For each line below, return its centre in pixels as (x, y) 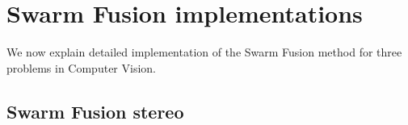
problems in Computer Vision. (81, 67)
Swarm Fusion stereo (95, 111)
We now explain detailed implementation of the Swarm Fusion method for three (204, 52)
